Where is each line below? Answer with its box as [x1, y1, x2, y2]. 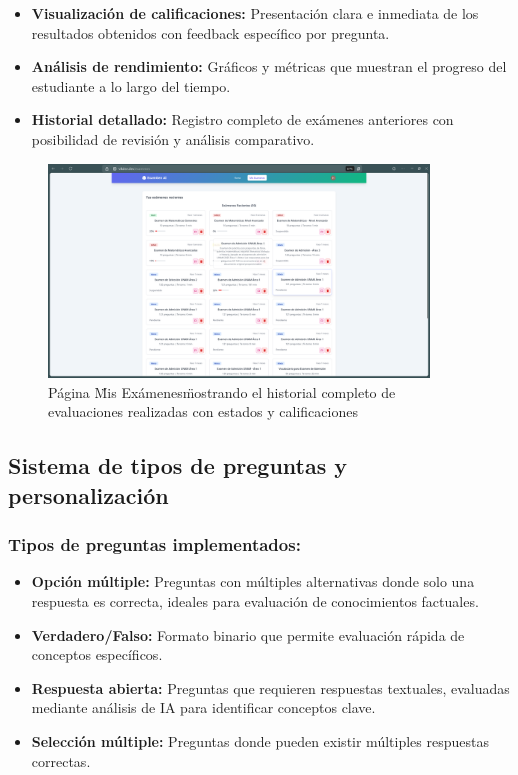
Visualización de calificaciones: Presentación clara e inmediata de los [31, 3, 479, 23]
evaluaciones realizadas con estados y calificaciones [48, 401, 358, 422]
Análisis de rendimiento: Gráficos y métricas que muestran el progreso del [31, 56, 507, 77]
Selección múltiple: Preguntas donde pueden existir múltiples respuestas [31, 730, 489, 751]
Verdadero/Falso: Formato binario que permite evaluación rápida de [31, 624, 465, 645]
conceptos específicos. [31, 644, 163, 665]
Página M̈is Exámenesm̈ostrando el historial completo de [48, 381, 396, 402]
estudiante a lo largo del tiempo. [31, 75, 231, 96]
